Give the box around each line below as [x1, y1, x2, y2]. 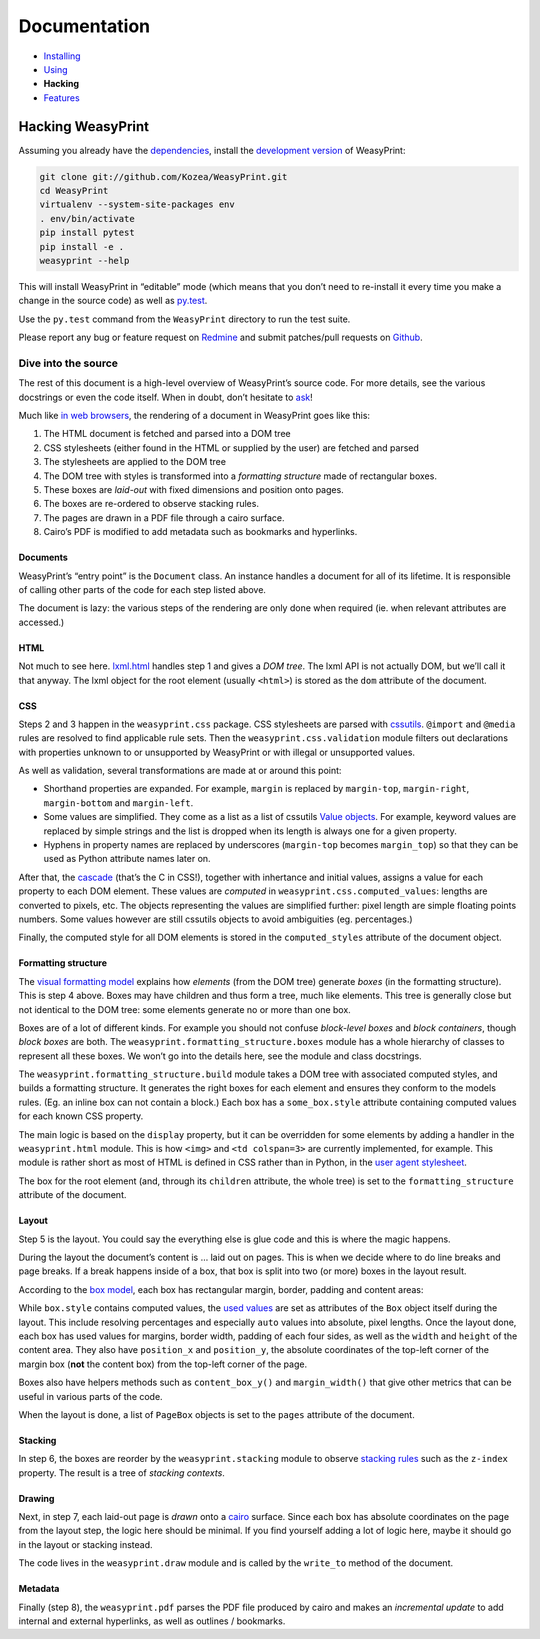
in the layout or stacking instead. [18, 1538, 154, 1550]
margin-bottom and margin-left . [43, 796, 194, 809]
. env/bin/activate [39, 213, 135, 224]
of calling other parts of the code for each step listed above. [18, 583, 267, 595]
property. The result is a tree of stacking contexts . [18, 1466, 225, 1479]
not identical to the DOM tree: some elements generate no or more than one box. [18, 1003, 352, 1015]
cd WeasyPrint [39, 185, 109, 196]
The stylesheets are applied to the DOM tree [43, 456, 227, 468]
